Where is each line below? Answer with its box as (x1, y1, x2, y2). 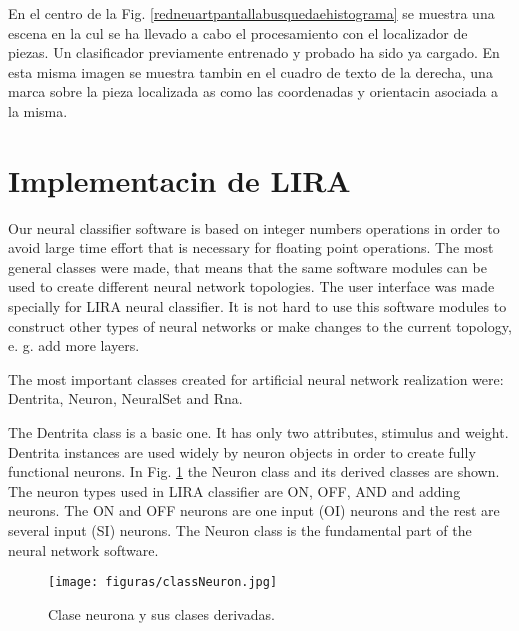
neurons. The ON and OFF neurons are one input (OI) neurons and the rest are (8, 500, 500, 521)
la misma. (8, 100, 68, 121)
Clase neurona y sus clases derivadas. (48, 603, 275, 624)
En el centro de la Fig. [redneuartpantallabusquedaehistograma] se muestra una (8, 3, 495, 23)
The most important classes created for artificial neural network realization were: (8, 368, 504, 389)
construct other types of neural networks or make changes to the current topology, (8, 315, 512, 336)
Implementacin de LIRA (8, 159, 351, 200)
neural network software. (8, 539, 159, 560)
